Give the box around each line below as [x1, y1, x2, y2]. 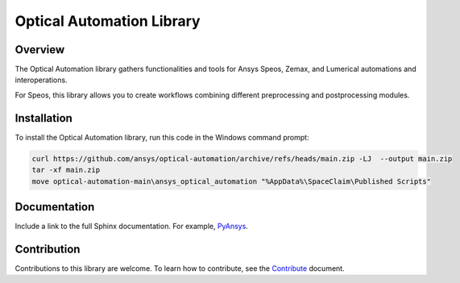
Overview [15, 43, 65, 56]
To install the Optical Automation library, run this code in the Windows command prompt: [15, 132, 309, 142]
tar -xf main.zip [31, 165, 101, 175]
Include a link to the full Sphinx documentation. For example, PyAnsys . [15, 222, 249, 231]
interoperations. [15, 75, 68, 85]
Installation [15, 111, 73, 125]
